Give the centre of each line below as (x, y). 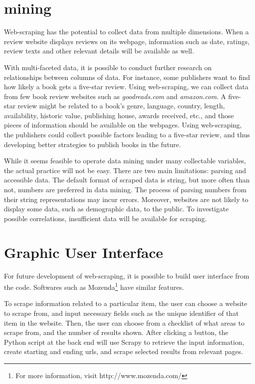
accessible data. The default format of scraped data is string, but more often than (127, 180)
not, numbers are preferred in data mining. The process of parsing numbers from (125, 190)
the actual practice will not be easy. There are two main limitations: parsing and (125, 170)
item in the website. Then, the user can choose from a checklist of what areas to (124, 322)
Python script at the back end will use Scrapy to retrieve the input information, (124, 342)
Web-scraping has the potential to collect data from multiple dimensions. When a (127, 32)
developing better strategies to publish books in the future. (92, 144)
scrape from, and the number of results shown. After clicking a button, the (116, 332)
